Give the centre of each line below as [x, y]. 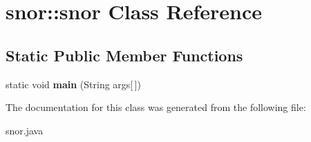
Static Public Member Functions [124, 55]
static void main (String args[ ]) [73, 84]
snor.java [25, 130]
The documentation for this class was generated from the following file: [156, 107]
